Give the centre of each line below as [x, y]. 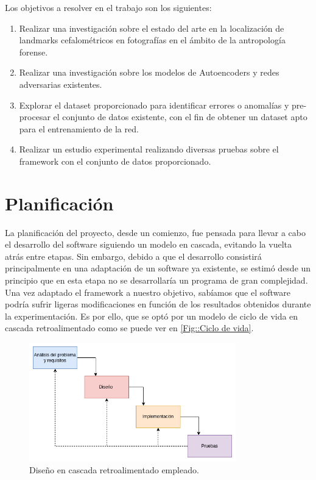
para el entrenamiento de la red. [79, 128]
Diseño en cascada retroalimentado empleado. [114, 469]
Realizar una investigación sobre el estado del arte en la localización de [152, 28]
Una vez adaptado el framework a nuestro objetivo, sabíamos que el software [148, 292]
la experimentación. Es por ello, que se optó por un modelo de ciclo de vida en [152, 316]
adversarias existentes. [61, 84]
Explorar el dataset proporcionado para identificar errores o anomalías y [154, 105]
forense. [33, 52]
